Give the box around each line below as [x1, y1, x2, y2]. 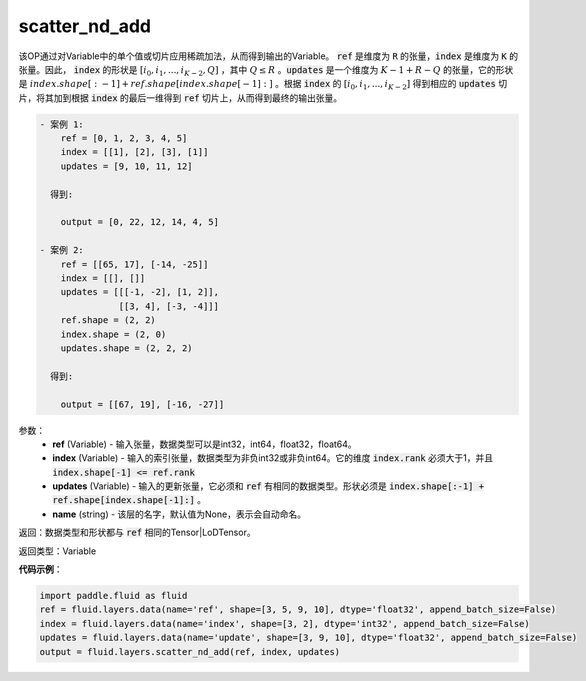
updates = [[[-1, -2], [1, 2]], [60, 286, 220, 298]
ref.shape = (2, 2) [60, 315, 157, 326]
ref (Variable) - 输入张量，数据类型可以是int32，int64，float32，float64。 [52, 438, 357, 450]
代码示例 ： [18, 563, 63, 575]
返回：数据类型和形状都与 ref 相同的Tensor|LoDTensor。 [18, 526, 256, 539]
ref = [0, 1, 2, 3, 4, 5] [60, 133, 188, 144]
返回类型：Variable [18, 545, 97, 557]
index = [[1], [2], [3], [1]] [60, 146, 209, 158]
